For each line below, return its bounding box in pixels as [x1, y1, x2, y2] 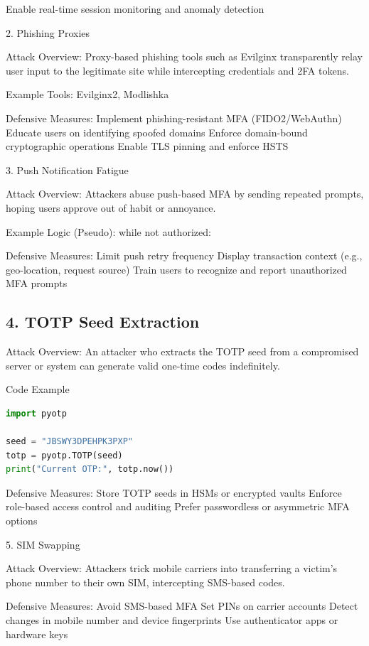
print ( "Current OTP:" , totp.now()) [6, 464, 174, 475]
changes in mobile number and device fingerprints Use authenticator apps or [6, 613, 338, 628]
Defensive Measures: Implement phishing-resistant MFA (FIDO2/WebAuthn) [6, 110, 342, 125]
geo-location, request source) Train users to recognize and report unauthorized [6, 262, 347, 276]
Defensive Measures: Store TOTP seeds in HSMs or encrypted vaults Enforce [6, 485, 342, 500]
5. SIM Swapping [6, 537, 80, 551]
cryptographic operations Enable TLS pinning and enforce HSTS [6, 139, 289, 154]
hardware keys [6, 626, 68, 641]
